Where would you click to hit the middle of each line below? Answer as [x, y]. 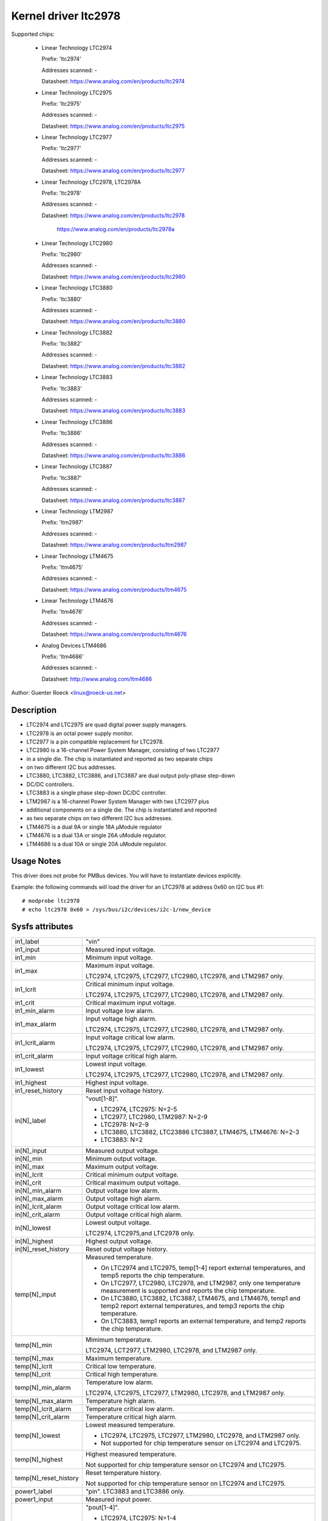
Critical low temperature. [121, 1366]
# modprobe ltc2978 [51, 901]
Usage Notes [36, 861]
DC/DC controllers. [50, 784]
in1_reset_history [39, 1090]
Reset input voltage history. [125, 1090]
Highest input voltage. [117, 1082]
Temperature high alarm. [121, 1401]
